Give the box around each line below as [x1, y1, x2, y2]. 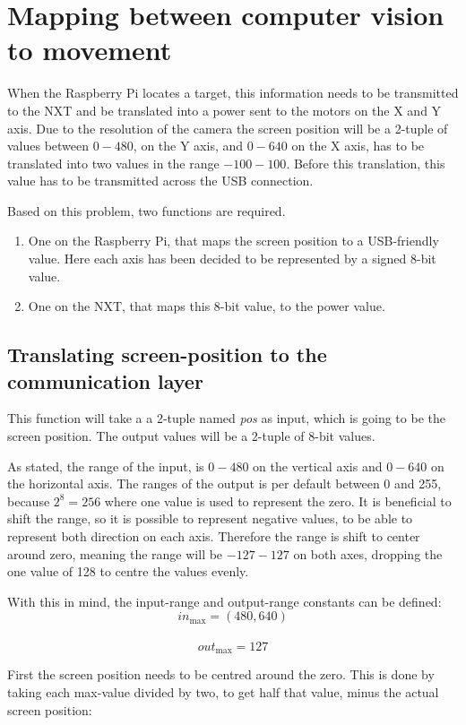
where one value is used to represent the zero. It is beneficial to [104, 491, 452, 510]
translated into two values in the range [7, 153, 220, 172]
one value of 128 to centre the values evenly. [7, 562, 249, 581]
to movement [7, 31, 172, 68]
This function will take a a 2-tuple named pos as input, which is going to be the [7, 409, 445, 427]
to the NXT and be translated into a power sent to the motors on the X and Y [7, 100, 442, 119]
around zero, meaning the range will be [7, 544, 223, 563]
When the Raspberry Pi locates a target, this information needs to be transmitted [7, 83, 459, 102]
